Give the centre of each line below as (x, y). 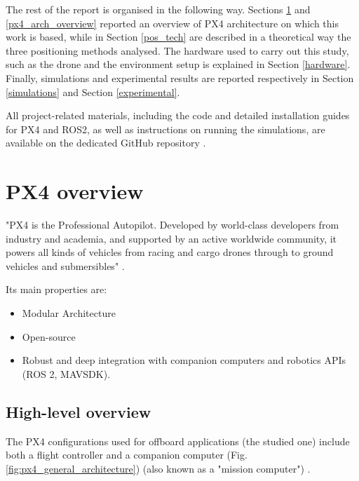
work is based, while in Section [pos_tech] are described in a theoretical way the (178, 37)
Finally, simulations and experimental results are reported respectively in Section (180, 77)
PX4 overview (75, 191)
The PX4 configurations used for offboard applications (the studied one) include (178, 441)
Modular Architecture (69, 313)
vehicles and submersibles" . (65, 265)
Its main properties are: (56, 289)
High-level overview (79, 411)
